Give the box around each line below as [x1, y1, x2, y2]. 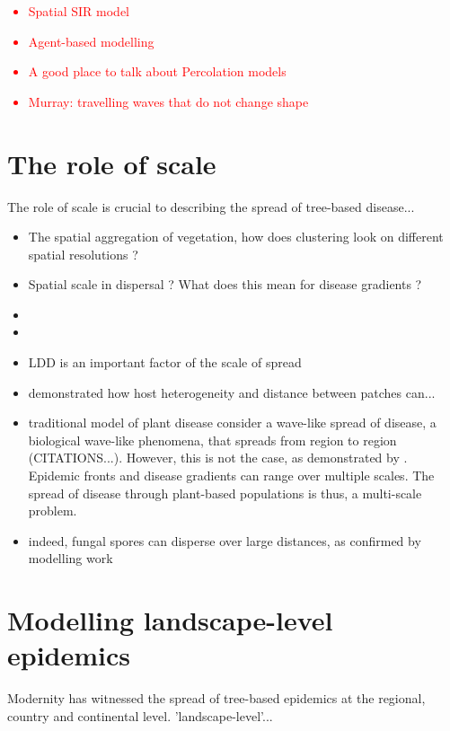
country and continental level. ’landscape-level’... [7, 706, 273, 725]
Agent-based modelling [28, 31, 154, 50]
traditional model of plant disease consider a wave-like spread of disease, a [28, 413, 437, 432]
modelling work [28, 549, 113, 568]
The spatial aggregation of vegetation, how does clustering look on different [28, 227, 444, 246]
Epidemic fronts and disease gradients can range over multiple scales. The [28, 466, 435, 485]
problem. [28, 501, 77, 520]
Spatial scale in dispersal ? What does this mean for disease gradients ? [28, 275, 422, 294]
